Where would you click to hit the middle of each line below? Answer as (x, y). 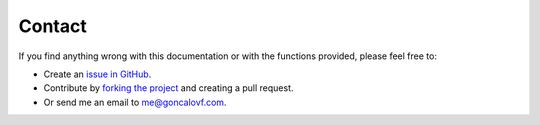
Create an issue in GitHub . (97, 74)
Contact (52, 26)
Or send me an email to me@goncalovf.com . (135, 102)
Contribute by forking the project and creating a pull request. (168, 88)
